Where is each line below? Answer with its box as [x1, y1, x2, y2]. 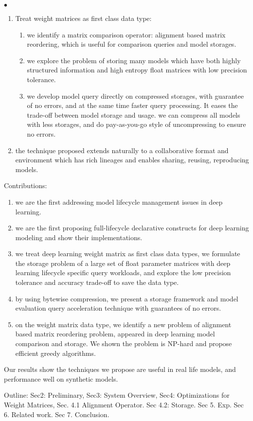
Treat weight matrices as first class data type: [15, 13, 152, 23]
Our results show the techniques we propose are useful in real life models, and [4, 364, 236, 374]
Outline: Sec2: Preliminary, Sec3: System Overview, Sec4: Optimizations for [4, 390, 230, 400]
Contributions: [4, 180, 47, 191]
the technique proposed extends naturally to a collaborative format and [15, 145, 229, 155]
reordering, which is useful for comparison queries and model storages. [27, 39, 236, 49]
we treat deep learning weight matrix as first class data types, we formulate [15, 248, 240, 259]
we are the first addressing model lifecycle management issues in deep [15, 196, 223, 207]
